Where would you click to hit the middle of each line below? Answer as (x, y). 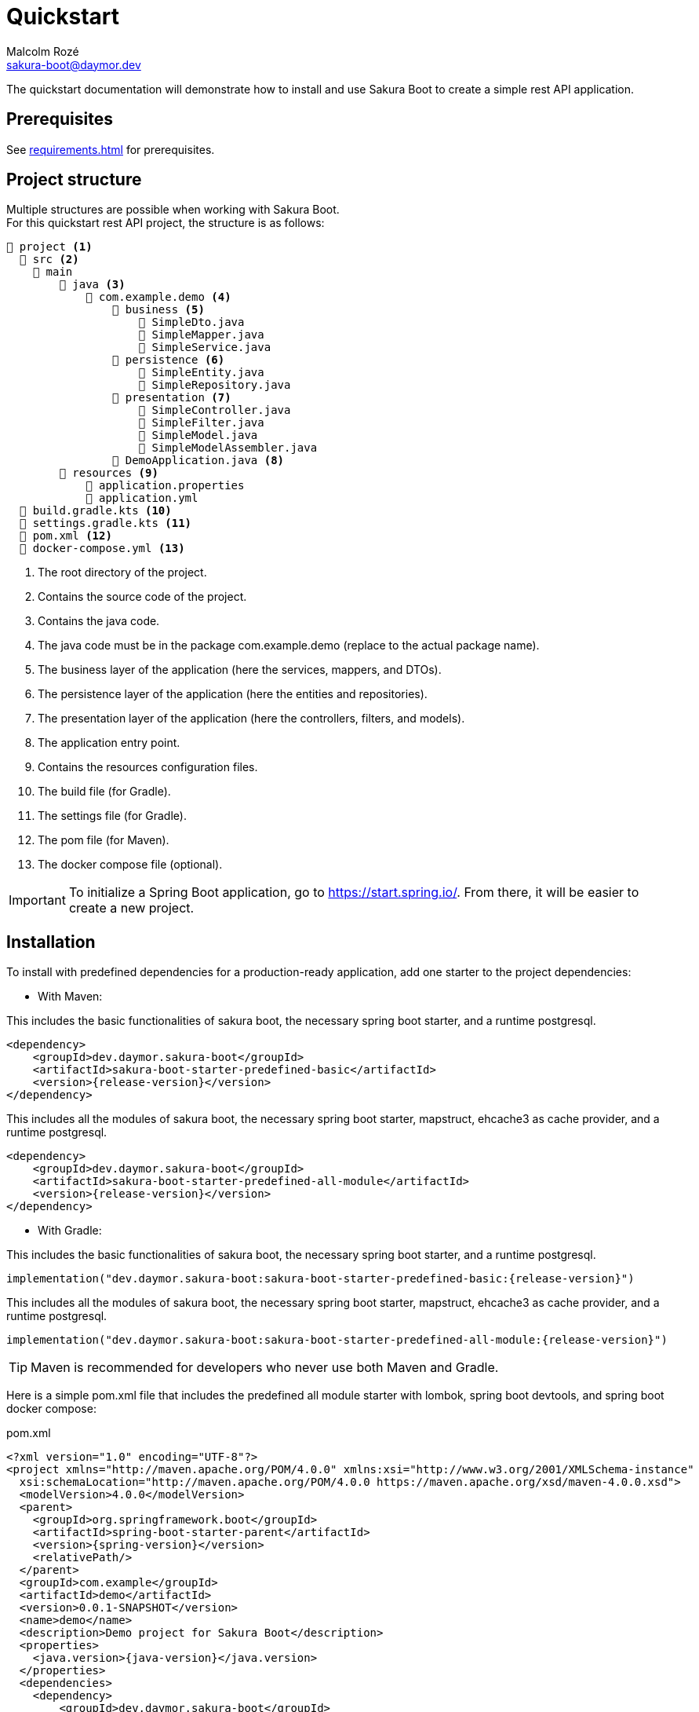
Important (37, 900)
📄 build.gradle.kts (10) (95, 511)
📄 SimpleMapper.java (201, 335)
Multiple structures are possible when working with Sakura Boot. (173, 210)
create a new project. (131, 908)
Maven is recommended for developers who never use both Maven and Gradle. (265, 1368)
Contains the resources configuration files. (148, 767)
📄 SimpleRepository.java (215, 385)
